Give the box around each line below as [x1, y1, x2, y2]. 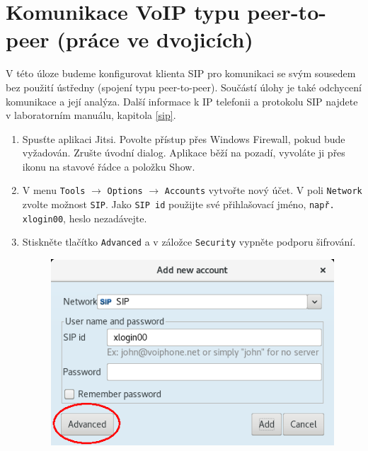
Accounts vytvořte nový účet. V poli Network [164, 183, 362, 198]
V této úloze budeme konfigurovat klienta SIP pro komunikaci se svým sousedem [6, 66, 356, 81]
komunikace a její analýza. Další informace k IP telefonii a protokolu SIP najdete [6, 93, 358, 108]
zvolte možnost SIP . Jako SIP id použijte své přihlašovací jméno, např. [22, 197, 335, 212]
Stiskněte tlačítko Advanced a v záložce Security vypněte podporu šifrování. [22, 234, 356, 249]
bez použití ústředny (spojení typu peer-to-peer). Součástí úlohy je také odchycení [6, 79, 362, 94]
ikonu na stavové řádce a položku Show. [22, 159, 195, 173]
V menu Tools [22, 183, 86, 198]
